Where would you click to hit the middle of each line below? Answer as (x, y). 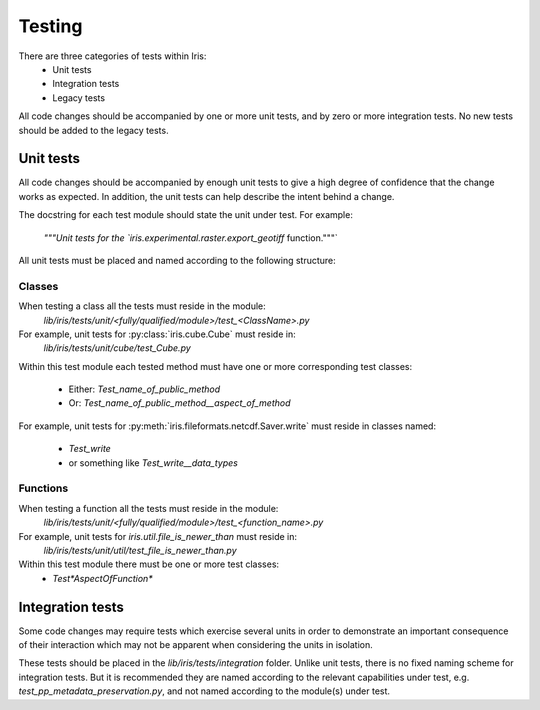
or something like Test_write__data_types (153, 462)
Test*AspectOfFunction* (103, 578)
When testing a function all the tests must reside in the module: (148, 508)
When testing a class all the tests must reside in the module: (142, 306)
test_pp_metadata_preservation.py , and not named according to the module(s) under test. (204, 691)
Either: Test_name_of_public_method (144, 389)
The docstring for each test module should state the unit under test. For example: (186, 215)
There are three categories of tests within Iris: (112, 56)
